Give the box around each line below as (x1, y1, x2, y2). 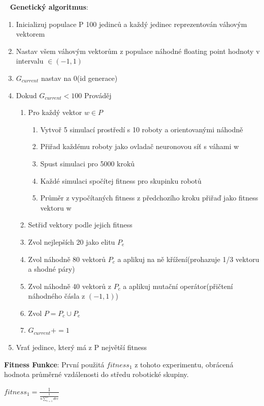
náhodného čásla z (28, 291, 85, 301)
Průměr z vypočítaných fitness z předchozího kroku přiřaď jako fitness (40, 192, 258, 203)
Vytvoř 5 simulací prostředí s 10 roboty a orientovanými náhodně (40, 124, 243, 134)
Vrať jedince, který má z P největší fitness (16, 342, 147, 353)
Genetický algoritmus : (10, 2, 88, 12)
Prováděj (84, 90, 112, 100)
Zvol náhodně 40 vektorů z (28, 280, 111, 291)
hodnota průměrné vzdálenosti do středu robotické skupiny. (4, 369, 189, 380)
